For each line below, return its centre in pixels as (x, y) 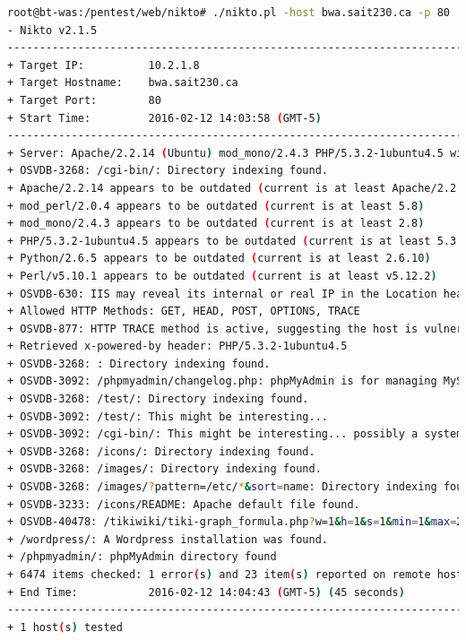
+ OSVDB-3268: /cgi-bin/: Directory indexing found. (168, 171)
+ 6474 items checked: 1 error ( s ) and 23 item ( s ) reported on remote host (235, 575)
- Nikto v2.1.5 (52, 30)
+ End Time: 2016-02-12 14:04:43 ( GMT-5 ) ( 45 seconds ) (206, 592)
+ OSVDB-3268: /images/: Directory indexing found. (164, 469)
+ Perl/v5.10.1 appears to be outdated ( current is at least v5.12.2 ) (222, 276)
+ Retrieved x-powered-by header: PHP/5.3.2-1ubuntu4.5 (177, 346)
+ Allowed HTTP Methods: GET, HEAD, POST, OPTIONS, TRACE (184, 311)
